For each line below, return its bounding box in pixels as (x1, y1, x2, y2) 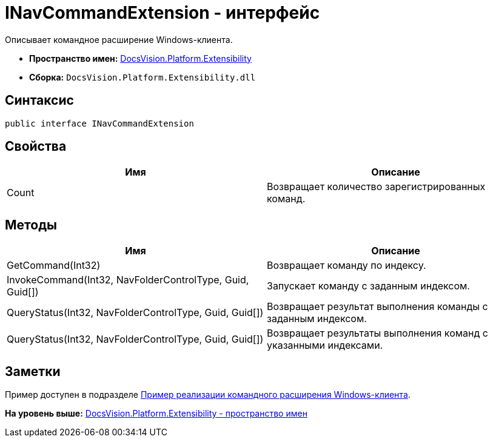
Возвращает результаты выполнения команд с (267, 327, 488, 340)
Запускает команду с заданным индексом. (267, 280, 470, 292)
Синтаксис (5, 93, 74, 108)
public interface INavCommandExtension (5, 118, 194, 128)
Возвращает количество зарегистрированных (267, 180, 486, 193)
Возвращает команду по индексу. (267, 259, 426, 272)
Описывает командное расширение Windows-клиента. (5, 34, 233, 45)
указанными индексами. (267, 339, 383, 352)
